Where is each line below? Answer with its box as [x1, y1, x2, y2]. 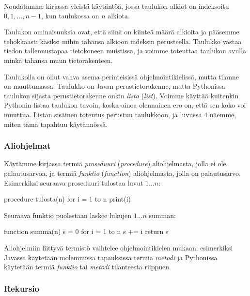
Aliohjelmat [4, 140, 51, 152]
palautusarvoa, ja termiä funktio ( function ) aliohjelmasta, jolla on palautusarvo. [4, 168, 241, 178]
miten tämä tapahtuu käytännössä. [4, 119, 108, 129]
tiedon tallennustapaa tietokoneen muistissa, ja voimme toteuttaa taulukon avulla [4, 46, 247, 56]
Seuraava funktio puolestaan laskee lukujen [4, 210, 132, 220]
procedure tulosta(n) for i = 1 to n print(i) [4, 194, 131, 204]
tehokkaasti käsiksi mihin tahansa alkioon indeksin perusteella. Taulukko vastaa [4, 36, 242, 46]
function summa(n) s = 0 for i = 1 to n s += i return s [4, 226, 169, 236]
